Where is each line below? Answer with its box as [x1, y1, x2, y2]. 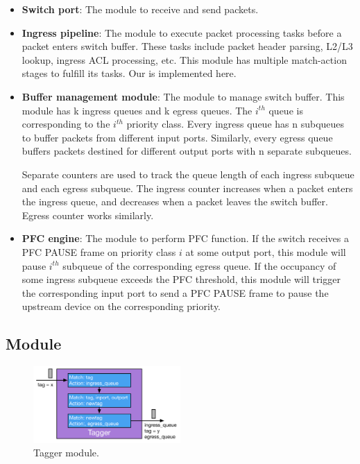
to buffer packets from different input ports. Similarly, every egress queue [22, 130, 333, 144]
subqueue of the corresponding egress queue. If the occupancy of [62, 258, 336, 273]
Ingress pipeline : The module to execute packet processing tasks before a [22, 25, 342, 40]
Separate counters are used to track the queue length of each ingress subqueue [22, 166, 354, 181]
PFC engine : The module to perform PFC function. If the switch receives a [22, 231, 350, 246]
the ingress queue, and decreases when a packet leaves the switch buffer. [22, 194, 328, 209]
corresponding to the [22, 117, 110, 131]
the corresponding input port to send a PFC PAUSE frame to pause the [22, 285, 329, 300]
